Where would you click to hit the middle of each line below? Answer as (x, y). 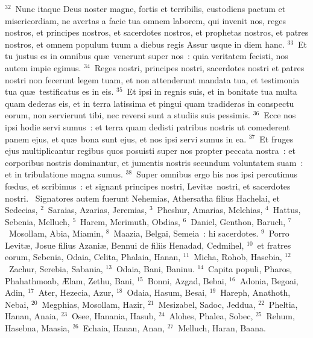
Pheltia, (283, 304)
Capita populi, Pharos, (250, 269)
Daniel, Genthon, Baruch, (238, 221)
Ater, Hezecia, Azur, (76, 292)
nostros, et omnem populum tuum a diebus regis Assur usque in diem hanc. (145, 44)
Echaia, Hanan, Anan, (124, 328)
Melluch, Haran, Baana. (222, 328)
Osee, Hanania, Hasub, (114, 316)
